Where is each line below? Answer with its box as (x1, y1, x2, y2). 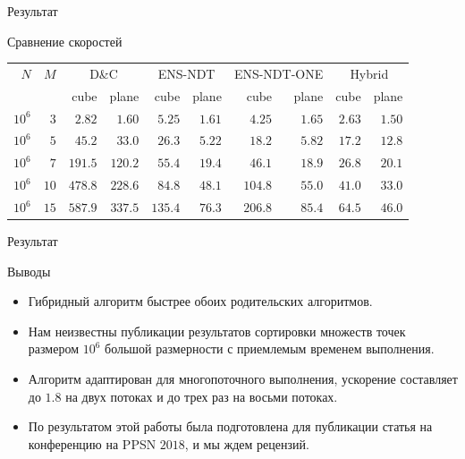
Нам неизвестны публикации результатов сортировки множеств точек (28, 321, 406, 340)
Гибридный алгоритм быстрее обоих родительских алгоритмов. (28, 292, 373, 310)
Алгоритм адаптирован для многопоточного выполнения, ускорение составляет (28, 370, 458, 388)
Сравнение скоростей (7, 31, 123, 50)
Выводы (7, 261, 51, 280)
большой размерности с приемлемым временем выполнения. (105, 339, 435, 358)
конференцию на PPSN (28, 434, 156, 453)
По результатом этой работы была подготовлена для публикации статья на (28, 417, 433, 436)
